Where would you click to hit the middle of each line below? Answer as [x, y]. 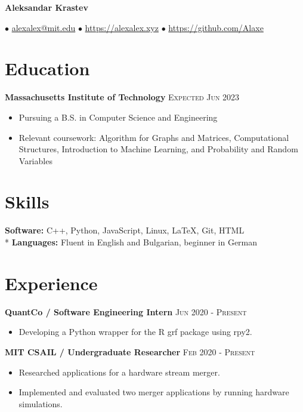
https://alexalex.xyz [122, 27]
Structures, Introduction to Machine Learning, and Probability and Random [158, 149]
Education [47, 68]
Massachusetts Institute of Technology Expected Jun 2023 [122, 97]
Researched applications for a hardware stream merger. [119, 372]
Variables [35, 160]
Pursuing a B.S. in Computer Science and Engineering [118, 117]
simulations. [41, 403]
